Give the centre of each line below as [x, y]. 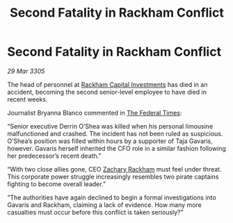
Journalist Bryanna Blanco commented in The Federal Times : [95, 113]
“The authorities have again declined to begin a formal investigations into [112, 197]
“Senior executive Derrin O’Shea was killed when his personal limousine [110, 126]
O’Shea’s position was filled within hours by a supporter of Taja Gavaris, [110, 141]
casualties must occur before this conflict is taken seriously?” [95, 212]
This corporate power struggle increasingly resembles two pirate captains [113, 176]
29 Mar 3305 [26, 71]
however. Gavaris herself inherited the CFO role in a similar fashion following [116, 148]
